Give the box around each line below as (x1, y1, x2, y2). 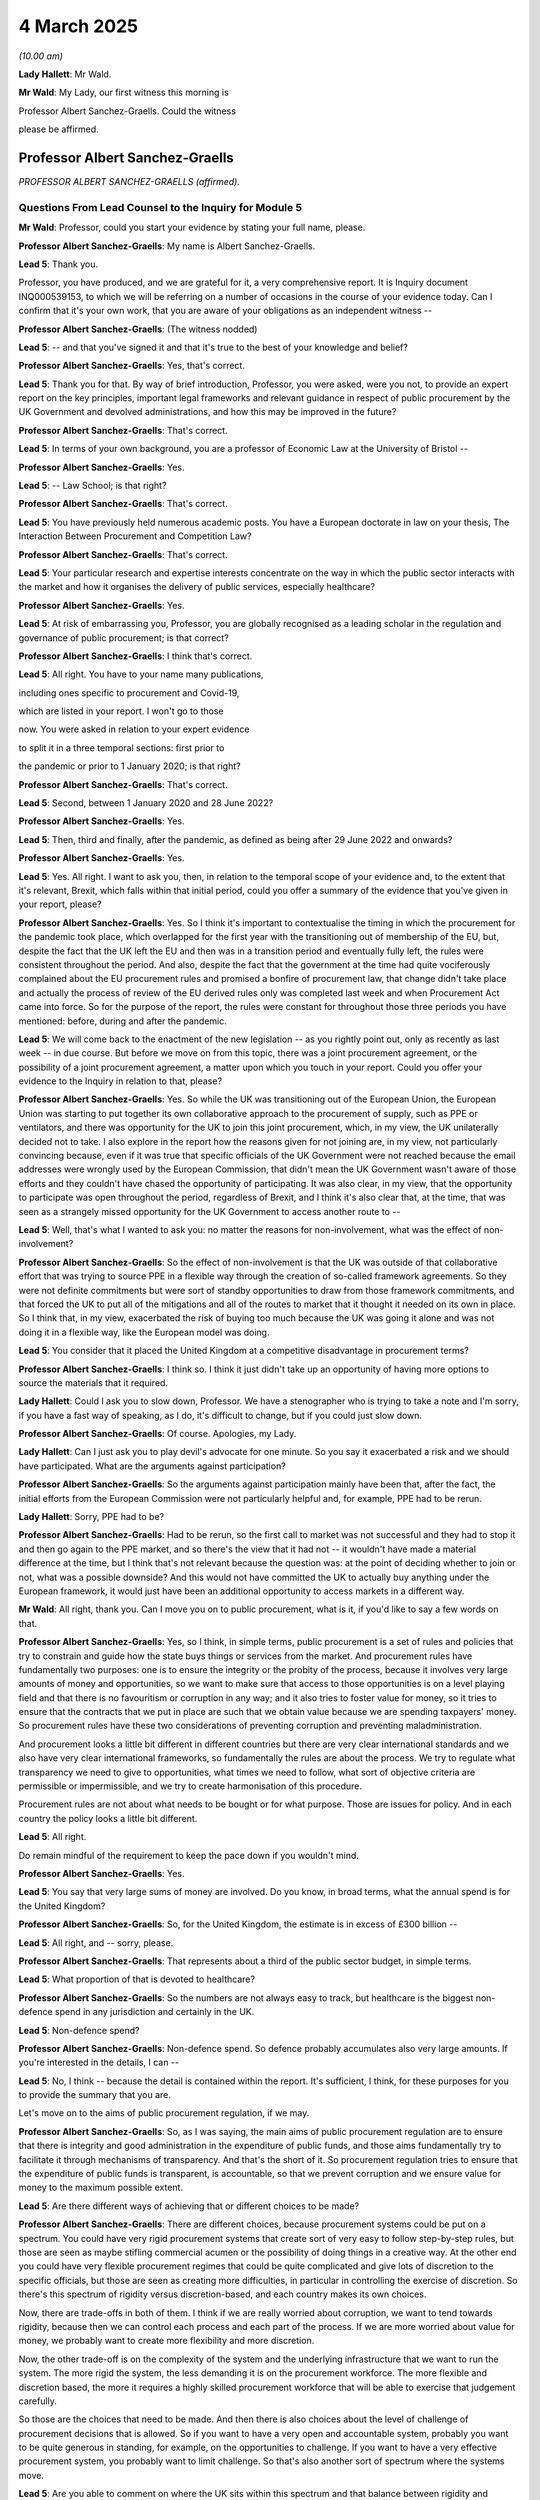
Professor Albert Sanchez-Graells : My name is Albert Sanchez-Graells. (18, 240, 316, 252)
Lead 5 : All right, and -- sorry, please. (18, 1936, 174, 1949)
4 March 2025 (18, 15, 139, 37)
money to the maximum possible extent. (18, 2181, 184, 2194)
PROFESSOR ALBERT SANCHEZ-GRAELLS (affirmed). (18, 176, 240, 188)
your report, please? (18, 898, 102, 910)
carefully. (18, 2395, 57, 2407)
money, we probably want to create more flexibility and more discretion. (18, 2335, 315, 2347)
